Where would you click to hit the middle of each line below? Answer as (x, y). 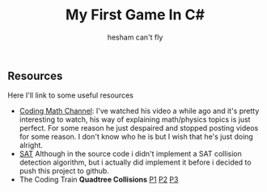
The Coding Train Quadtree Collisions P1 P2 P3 (99, 180)
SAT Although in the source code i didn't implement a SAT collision (130, 154)
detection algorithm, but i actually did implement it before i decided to (135, 162)
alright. (31, 145)
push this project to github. (64, 171)
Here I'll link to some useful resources (71, 95)
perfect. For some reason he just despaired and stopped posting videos (139, 128)
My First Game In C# (135, 15)
